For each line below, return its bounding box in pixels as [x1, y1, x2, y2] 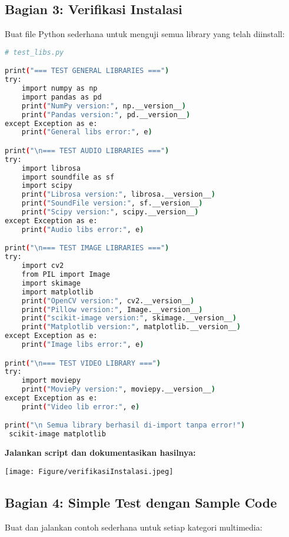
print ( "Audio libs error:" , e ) [21, 225, 144, 234]
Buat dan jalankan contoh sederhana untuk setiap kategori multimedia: [5, 521, 263, 533]
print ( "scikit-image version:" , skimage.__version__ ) [21, 314, 237, 323]
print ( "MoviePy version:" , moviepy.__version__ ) [21, 385, 215, 394]
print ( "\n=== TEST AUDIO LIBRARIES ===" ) [5, 146, 170, 155]
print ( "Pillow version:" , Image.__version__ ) [21, 305, 203, 314]
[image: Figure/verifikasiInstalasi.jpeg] [5, 467, 174, 476]
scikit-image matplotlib [9, 430, 106, 439]
